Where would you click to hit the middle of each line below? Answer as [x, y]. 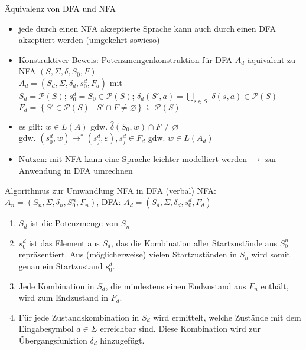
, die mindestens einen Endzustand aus [176, 285]
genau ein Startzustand [61, 265]
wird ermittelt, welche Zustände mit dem [227, 317]
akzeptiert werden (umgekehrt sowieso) [89, 40]
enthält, [275, 285]
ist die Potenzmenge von [74, 223]
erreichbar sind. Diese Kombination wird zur [180, 328]
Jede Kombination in [56, 285]
